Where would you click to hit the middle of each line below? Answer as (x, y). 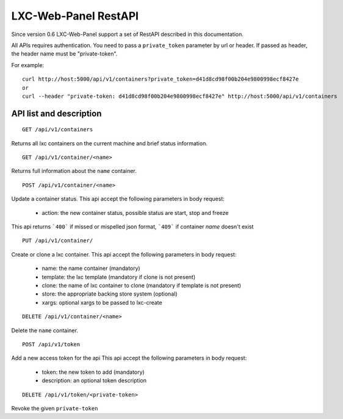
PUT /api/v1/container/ (58, 241)
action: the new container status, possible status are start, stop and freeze (135, 213)
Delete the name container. (45, 330)
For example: (28, 65)
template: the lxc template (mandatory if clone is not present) (119, 277)
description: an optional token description (94, 381)
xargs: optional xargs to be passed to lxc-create (102, 302)
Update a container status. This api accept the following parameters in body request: (118, 199)
